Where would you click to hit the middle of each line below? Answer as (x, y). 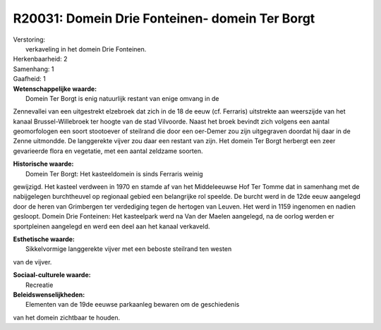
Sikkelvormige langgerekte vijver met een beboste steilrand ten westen (129, 249)
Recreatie (40, 285)
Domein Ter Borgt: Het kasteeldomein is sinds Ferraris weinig (115, 173)
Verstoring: (29, 39)
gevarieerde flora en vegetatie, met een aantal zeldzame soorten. (108, 151)
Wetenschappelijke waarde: (55, 89)
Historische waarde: (43, 164)
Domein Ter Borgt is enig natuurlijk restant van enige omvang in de (122, 98)
